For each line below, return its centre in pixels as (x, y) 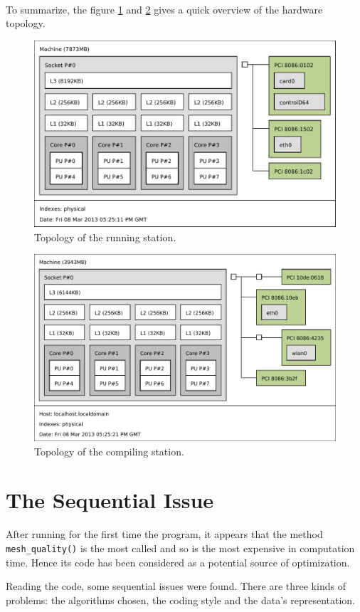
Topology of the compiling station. (109, 451)
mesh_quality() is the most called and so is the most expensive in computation (180, 548)
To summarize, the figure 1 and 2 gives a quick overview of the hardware (164, 9)
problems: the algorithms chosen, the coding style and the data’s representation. (181, 600)
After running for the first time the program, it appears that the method (164, 534)
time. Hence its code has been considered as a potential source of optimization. (178, 562)
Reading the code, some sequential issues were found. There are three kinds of (176, 586)
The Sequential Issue (110, 500)
